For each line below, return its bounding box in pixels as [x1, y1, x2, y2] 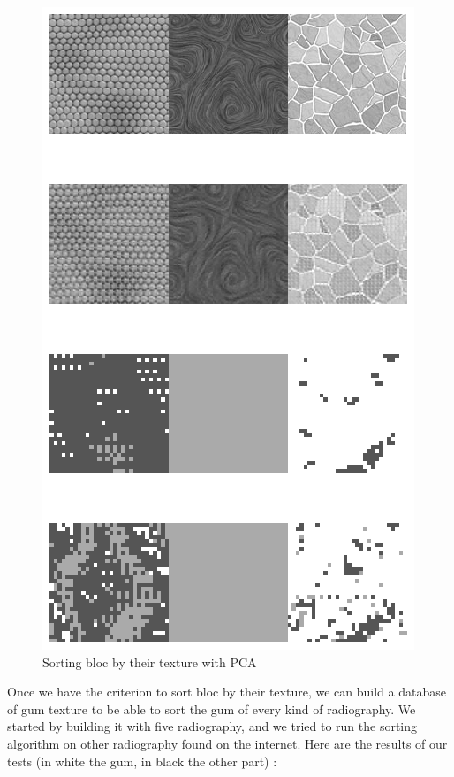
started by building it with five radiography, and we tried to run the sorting [7, 717, 418, 735]
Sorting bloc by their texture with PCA [42, 652, 257, 671]
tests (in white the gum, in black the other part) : [7, 751, 277, 770]
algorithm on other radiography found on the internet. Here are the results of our [7, 734, 448, 752]
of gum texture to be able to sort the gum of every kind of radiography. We [7, 699, 416, 718]
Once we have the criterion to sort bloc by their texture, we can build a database [7, 682, 446, 701]
